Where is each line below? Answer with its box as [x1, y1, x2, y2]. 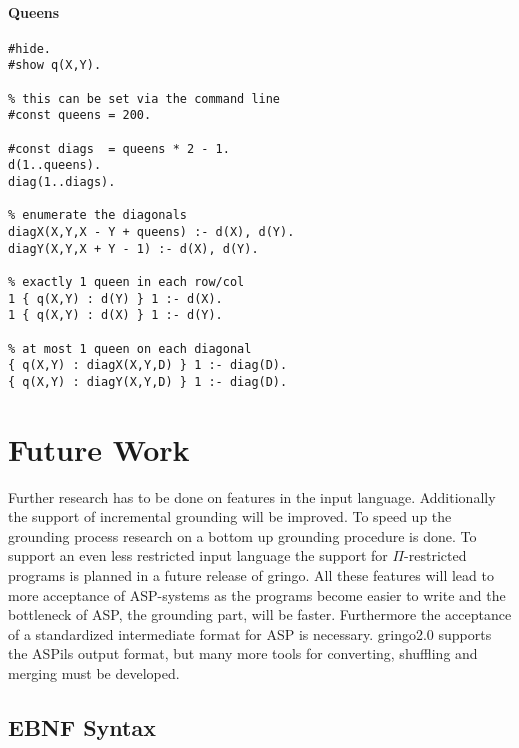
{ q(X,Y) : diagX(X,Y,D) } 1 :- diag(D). [8, 358, 288, 373]
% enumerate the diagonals [8, 208, 187, 223]
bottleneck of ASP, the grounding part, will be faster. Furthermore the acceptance [8, 604, 512, 625]
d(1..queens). [8, 158, 102, 173]
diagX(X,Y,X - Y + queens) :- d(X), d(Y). [8, 225, 295, 240]
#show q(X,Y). [8, 58, 102, 73]
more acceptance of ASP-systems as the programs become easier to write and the [8, 584, 506, 605]
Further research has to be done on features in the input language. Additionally [8, 486, 496, 507]
